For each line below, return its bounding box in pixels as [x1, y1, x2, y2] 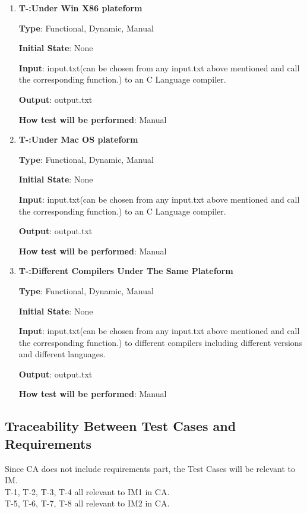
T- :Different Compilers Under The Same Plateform [18, 265, 233, 277]
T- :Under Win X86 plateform [18, 2, 143, 14]
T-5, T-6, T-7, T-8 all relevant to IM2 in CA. [5, 497, 170, 509]
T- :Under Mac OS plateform [18, 133, 138, 146]
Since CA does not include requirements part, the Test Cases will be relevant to [5, 462, 295, 474]
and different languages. [18, 348, 106, 360]
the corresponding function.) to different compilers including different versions [18, 336, 303, 348]
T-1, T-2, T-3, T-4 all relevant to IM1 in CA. [5, 485, 170, 498]
